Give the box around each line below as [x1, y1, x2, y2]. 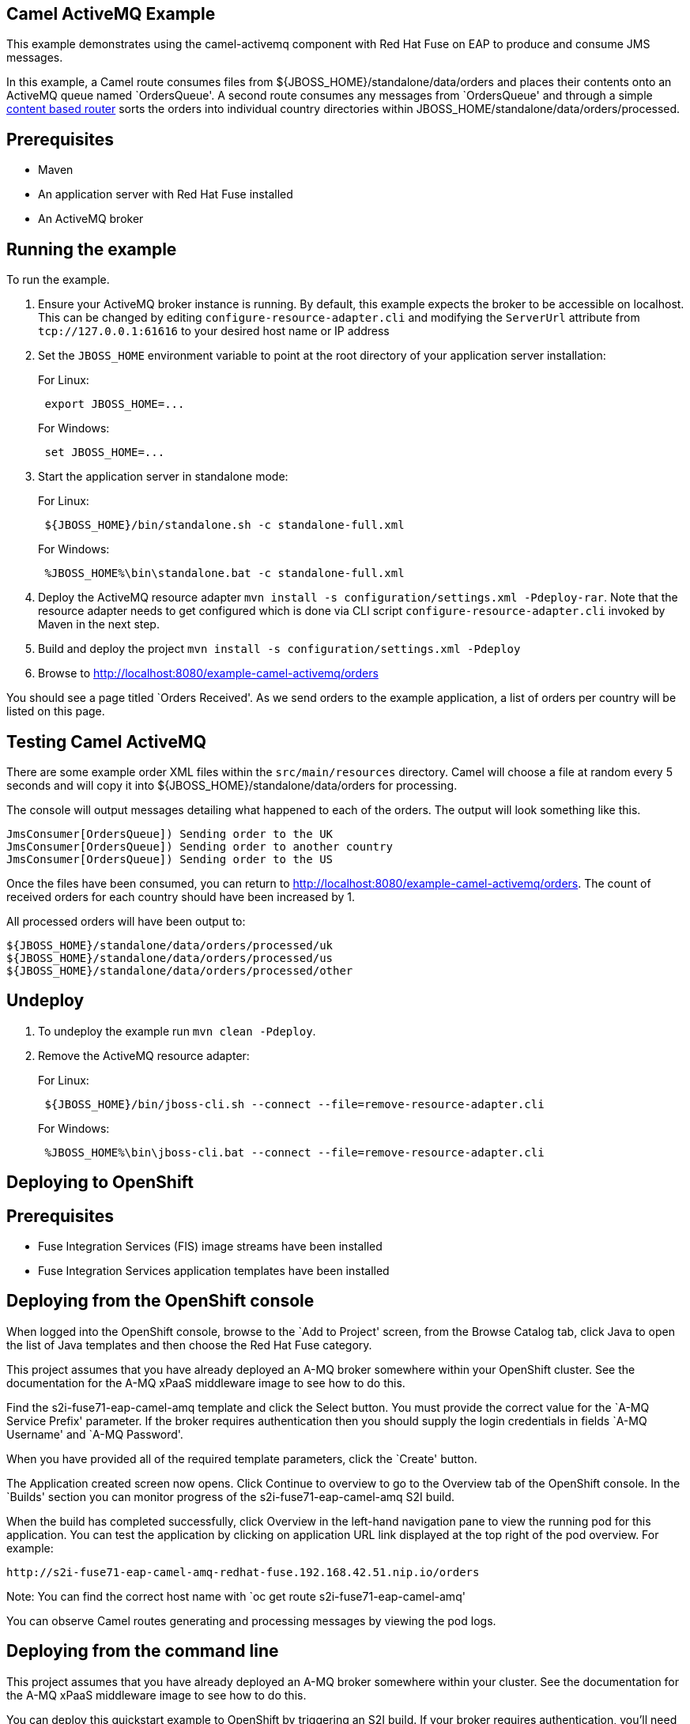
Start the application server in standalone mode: [38, 470, 288, 484]
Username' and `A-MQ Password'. [6, 1427, 183, 1441]
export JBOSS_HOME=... [44, 398, 185, 411]
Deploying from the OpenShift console [6, 1291, 315, 1311]
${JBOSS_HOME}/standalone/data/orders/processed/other [6, 964, 353, 977]
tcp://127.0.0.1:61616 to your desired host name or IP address [38, 324, 390, 338]
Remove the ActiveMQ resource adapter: [38, 1048, 250, 1062]
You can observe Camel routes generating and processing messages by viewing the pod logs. [6, 1613, 496, 1628]
